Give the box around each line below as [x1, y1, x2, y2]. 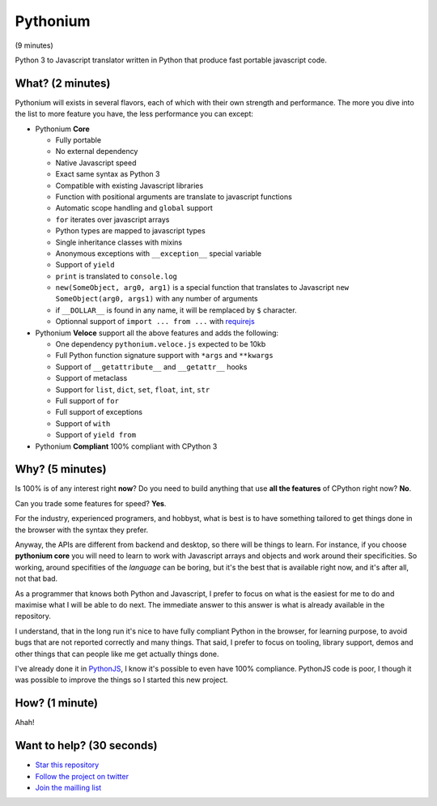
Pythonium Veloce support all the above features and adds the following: [35, 328, 279, 338]
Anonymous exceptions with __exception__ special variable [55, 248, 262, 258]
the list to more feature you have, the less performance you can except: [15, 109, 254, 119]
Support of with [55, 418, 111, 429]
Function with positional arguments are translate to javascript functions [55, 191, 293, 202]
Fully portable [55, 135, 101, 145]
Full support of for [55, 396, 119, 405]
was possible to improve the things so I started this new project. [15, 675, 228, 684]
